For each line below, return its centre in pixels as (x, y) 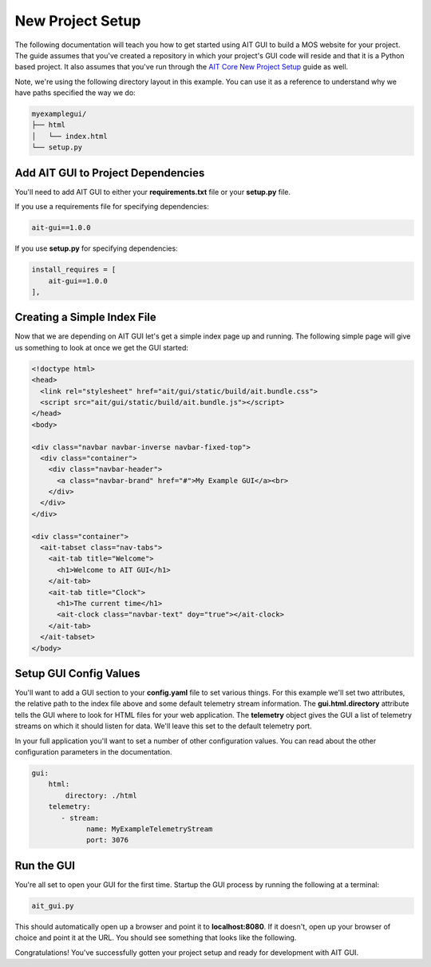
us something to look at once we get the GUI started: (102, 347)
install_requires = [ (74, 270)
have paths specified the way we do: (75, 93)
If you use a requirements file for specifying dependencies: (112, 207)
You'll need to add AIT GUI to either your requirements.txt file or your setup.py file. (153, 192)
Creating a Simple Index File (86, 317)
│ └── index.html (69, 136)
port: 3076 (108, 840)
